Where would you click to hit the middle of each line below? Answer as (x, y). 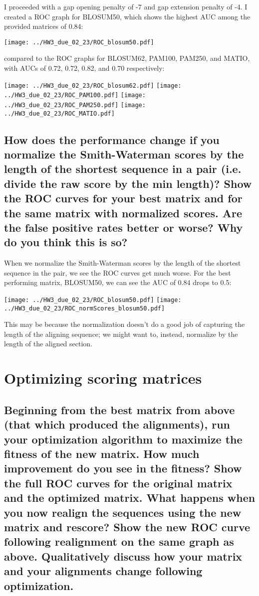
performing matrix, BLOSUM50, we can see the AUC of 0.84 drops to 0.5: (118, 282)
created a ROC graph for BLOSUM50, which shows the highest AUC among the (127, 16)
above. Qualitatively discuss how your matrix (123, 556)
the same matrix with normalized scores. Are (123, 213)
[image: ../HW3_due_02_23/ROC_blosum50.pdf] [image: (93, 300)
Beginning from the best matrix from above (120, 409)
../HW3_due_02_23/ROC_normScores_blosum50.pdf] (85, 308)
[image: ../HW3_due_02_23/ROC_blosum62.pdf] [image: (93, 85)
